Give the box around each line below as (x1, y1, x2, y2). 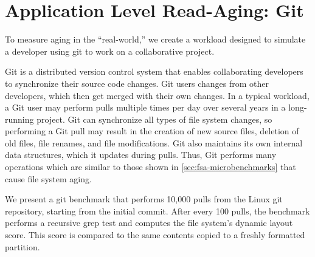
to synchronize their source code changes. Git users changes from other (5, 77, 269, 89)
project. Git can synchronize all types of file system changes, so (36, 112, 272, 125)
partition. (5, 240, 40, 253)
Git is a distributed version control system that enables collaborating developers (5, 65, 303, 78)
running (5, 112, 34, 125)
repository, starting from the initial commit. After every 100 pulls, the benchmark (5, 204, 310, 217)
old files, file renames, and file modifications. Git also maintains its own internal (5, 136, 303, 149)
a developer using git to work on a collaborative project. (5, 44, 215, 57)
